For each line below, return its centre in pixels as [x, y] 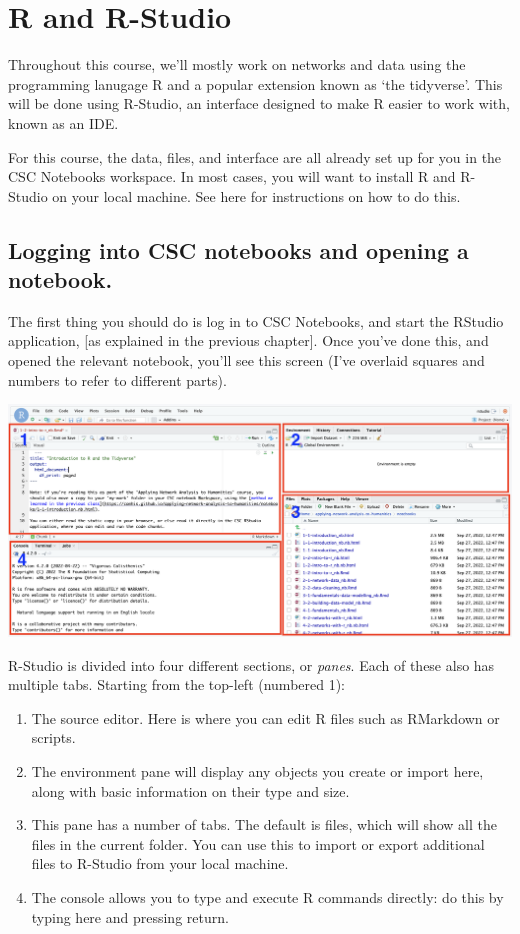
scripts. [53, 737]
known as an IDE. [63, 122]
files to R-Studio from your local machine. [160, 863]
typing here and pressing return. [130, 916]
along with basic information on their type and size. [190, 790]
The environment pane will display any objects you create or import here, [257, 771]
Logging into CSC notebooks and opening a [238, 249]
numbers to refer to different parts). [117, 379]
